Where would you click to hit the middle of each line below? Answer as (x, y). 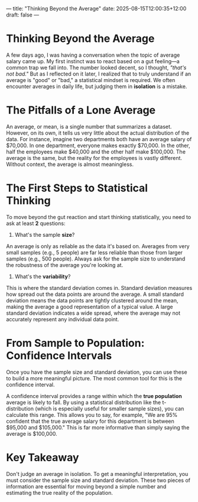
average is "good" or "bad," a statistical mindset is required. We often (91, 80)
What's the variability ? (43, 276)
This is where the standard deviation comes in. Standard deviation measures (99, 288)
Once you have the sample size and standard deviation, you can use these (97, 372)
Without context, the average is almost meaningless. (70, 164)
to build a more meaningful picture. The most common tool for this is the (94, 378)
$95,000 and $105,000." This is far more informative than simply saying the (98, 427)
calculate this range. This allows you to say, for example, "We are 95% (92, 415)
